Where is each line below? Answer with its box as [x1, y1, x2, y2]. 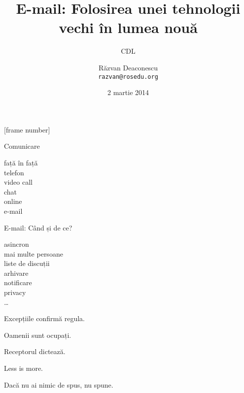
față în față [4, 157, 38, 167]
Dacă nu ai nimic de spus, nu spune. [4, 379, 113, 390]
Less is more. [4, 363, 43, 373]
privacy [4, 287, 26, 297]
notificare [4, 277, 32, 288]
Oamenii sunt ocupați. [4, 329, 71, 340]
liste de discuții [4, 258, 50, 268]
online [4, 196, 22, 206]
